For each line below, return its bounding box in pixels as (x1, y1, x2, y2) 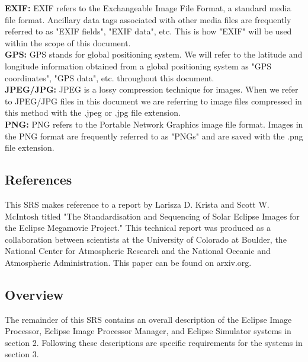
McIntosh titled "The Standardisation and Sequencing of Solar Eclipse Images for (5, 209, 300, 222)
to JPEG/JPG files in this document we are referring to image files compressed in (5, 94, 302, 107)
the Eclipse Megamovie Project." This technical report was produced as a (5, 221, 271, 234)
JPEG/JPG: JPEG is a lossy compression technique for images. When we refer (5, 83, 299, 96)
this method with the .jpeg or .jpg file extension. (5, 106, 181, 119)
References (5, 170, 72, 189)
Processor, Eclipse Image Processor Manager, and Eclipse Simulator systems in (5, 325, 291, 337)
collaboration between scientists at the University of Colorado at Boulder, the (5, 233, 287, 245)
